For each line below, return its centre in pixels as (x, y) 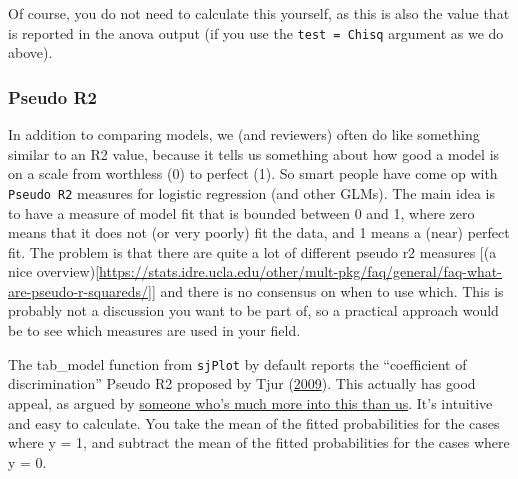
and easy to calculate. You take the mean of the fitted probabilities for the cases (254, 422)
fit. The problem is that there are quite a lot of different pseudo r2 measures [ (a (252, 251)
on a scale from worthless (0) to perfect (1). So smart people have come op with (253, 173)
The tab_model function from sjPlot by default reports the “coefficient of (237, 363)
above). (30, 52)
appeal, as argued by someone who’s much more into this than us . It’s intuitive (250, 402)
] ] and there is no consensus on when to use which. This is (325, 290)
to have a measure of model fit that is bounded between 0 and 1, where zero (241, 212)
